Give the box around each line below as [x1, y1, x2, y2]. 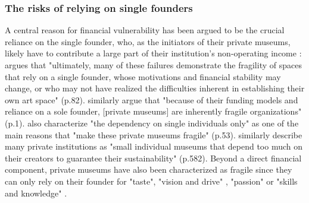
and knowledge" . [5, 186, 67, 199]
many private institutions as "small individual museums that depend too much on [5, 140, 303, 153]
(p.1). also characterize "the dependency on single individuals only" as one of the [5, 116, 299, 129]
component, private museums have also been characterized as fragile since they [5, 163, 292, 176]
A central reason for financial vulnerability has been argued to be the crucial [5, 24, 285, 36]
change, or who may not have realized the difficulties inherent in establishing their [5, 82, 305, 94]
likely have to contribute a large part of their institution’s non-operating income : [5, 47, 302, 59]
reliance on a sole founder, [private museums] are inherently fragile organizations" [5, 105, 302, 118]
